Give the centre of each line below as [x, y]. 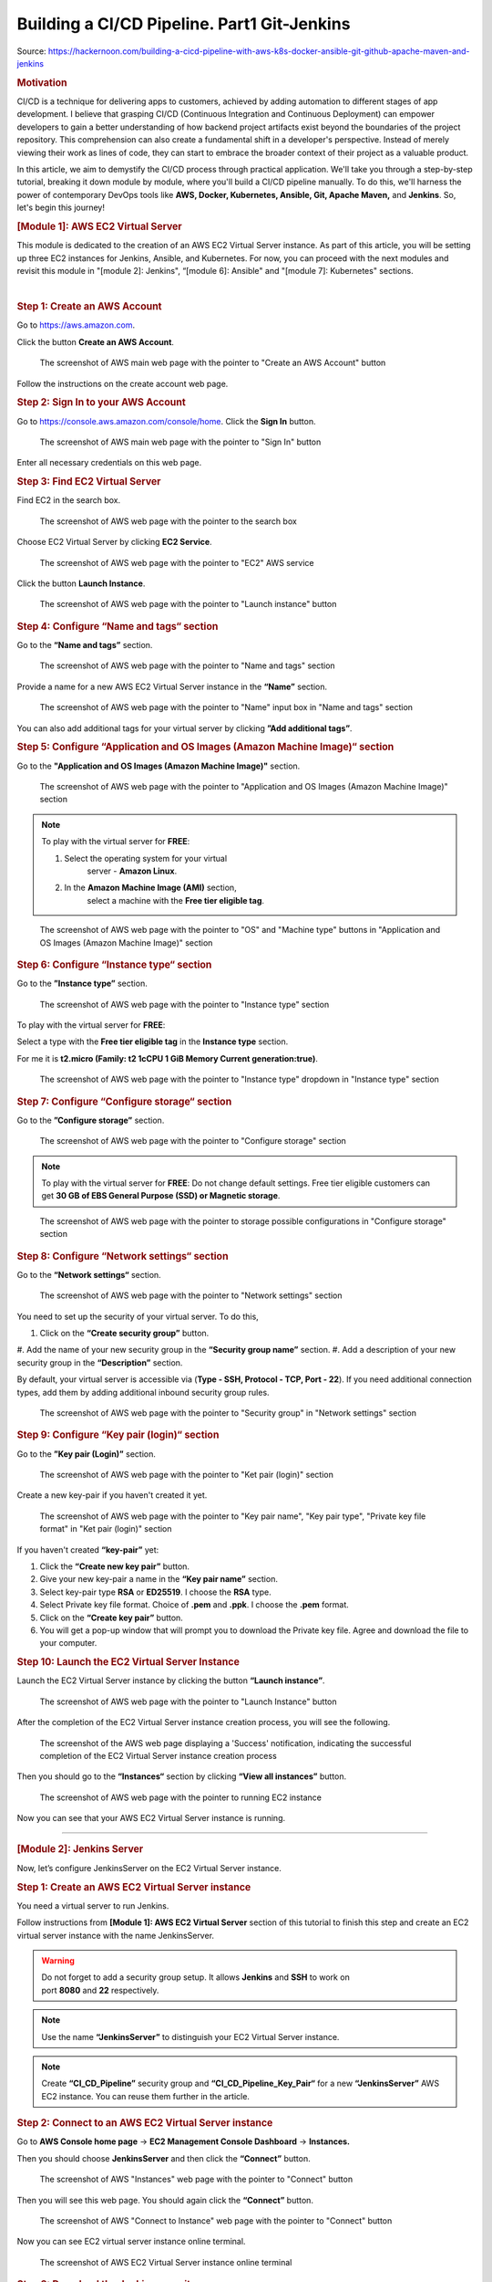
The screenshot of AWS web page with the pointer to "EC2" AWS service [177, 562]
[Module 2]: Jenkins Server [80, 1849]
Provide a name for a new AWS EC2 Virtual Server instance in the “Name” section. [172, 686]
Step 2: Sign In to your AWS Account [101, 403]
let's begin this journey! [61, 208]
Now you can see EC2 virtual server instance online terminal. [131, 2242]
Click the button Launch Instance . [81, 583]
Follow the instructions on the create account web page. [123, 383]
